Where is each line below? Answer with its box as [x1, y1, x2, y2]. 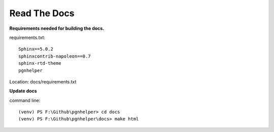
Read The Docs [9, 8, 75, 19]
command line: [9, 97, 41, 103]
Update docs [9, 88, 38, 94]
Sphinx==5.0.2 [18, 46, 53, 52]
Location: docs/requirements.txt [9, 78, 77, 84]
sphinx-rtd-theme [18, 61, 61, 66]
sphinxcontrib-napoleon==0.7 [18, 53, 91, 59]
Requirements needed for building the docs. [9, 25, 105, 31]
